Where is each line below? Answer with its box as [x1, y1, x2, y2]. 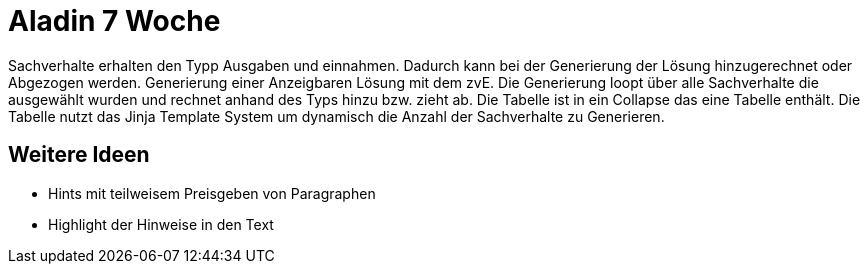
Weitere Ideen [8, 142, 150, 168]
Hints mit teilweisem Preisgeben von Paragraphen [48, 184, 376, 202]
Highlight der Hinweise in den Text [48, 215, 274, 233]
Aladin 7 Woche [8, 4, 221, 38]
